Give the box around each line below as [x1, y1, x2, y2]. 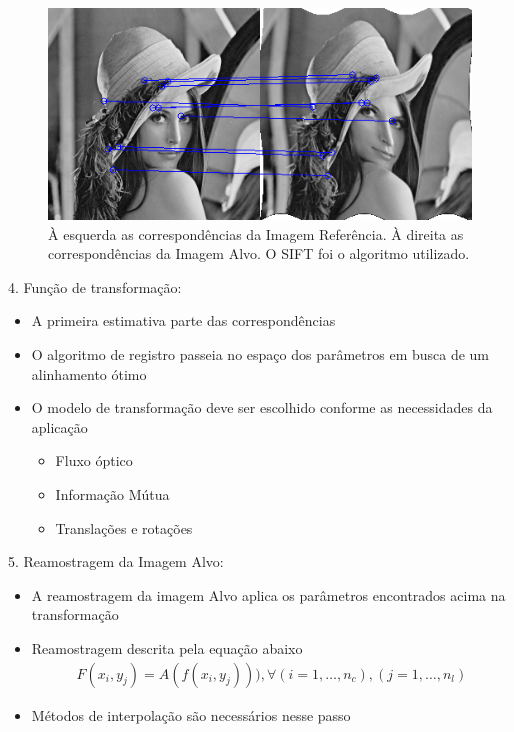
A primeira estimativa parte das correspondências [31, 310, 336, 331]
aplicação [31, 416, 88, 437]
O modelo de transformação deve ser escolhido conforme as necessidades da [31, 397, 493, 418]
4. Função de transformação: [8, 276, 182, 297]
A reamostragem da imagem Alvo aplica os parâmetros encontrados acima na [31, 584, 506, 605]
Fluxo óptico [55, 450, 133, 471]
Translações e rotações [55, 517, 193, 538]
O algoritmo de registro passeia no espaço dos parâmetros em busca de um [31, 343, 490, 364]
